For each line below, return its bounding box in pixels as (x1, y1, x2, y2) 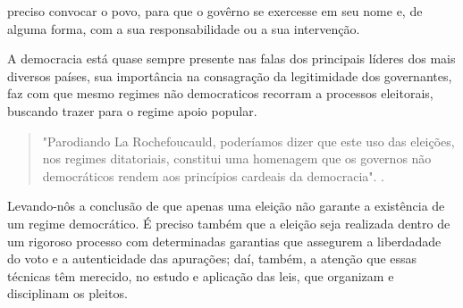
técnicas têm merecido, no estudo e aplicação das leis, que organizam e (7, 266, 394, 285)
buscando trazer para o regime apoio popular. (7, 101, 257, 120)
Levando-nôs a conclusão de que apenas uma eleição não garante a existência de (7, 196, 445, 215)
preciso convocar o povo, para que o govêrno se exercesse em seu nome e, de (7, 2, 423, 20)
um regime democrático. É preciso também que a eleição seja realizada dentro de (7, 213, 450, 232)
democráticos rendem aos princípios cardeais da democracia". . (42, 166, 384, 185)
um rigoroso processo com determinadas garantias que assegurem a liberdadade (7, 231, 442, 250)
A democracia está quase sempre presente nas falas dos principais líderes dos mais (7, 49, 456, 68)
